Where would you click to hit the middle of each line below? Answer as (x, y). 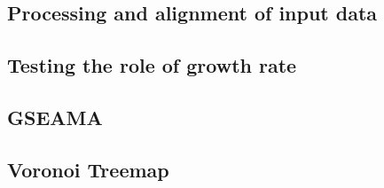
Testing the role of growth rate (152, 65)
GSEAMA (55, 117)
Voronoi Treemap (88, 169)
